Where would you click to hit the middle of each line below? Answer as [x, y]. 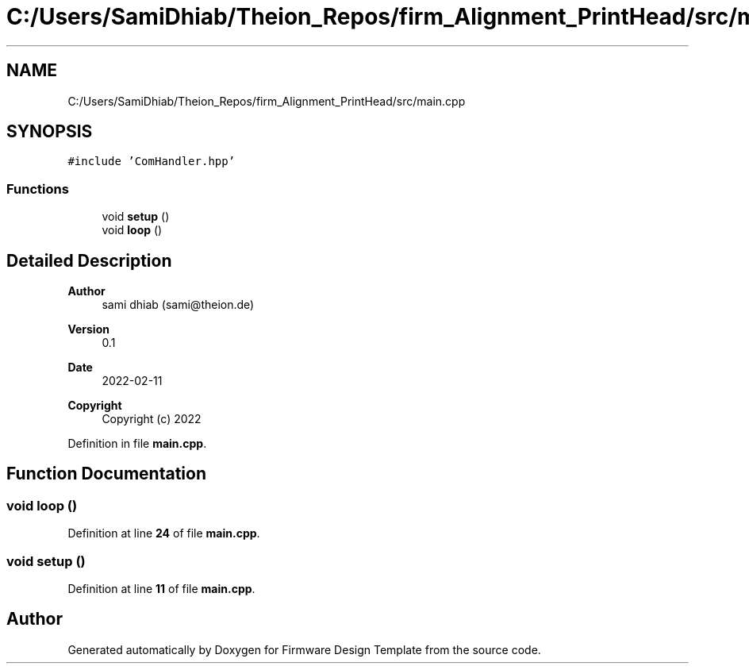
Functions [38, 189]
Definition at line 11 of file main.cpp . [161, 589]
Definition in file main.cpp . [137, 444]
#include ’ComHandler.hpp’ [152, 162]
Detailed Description [89, 260]
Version [88, 329]
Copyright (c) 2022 [152, 419]
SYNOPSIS [50, 132]
